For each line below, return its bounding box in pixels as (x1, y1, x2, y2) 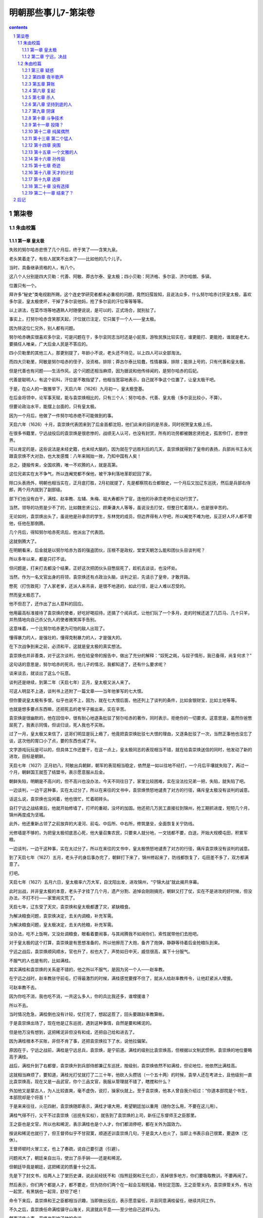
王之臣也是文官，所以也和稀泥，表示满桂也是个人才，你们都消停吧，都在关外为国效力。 (9, 1121, 184, 1127)
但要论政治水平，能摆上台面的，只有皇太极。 (9, 403, 99, 409)
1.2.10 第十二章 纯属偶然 (22, 129, 70, 134)
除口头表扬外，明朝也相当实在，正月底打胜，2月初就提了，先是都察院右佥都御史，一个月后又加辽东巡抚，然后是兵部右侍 (9, 480, 251, 486)
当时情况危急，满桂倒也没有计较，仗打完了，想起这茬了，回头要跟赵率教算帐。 (9, 1011, 167, 1017)
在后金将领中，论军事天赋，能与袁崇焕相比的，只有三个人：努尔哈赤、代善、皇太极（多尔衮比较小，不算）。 (9, 395, 225, 400)
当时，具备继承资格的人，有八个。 (9, 265, 77, 270)
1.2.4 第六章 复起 (22, 88, 56, 94)
